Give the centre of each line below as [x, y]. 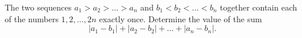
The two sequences [38, 7]
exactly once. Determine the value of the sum [181, 18]
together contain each [259, 7]
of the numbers [32, 18]
